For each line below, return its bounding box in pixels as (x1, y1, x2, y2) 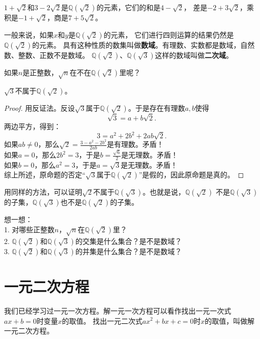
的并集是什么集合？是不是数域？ (75, 245, 182, 256)
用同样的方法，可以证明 (4, 187, 82, 197)
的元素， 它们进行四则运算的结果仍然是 (103, 29, 234, 40)
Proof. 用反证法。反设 (4, 103, 75, 113)
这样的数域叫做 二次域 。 (155, 49, 233, 60)
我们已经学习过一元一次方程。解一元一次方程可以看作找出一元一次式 (4, 305, 231, 316)
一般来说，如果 (4, 29, 54, 40)
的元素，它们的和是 (96, 2, 161, 12)
